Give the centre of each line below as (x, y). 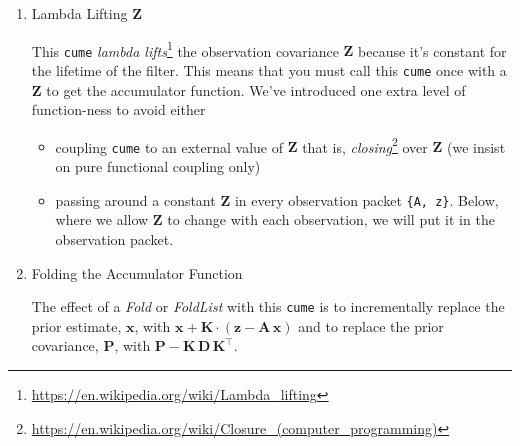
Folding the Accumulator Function (137, 272)
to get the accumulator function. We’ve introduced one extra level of (256, 89)
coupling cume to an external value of (169, 146)
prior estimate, (76, 325)
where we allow (102, 219)
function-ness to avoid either (118, 109)
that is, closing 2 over (365, 145)
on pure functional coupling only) (158, 166)
